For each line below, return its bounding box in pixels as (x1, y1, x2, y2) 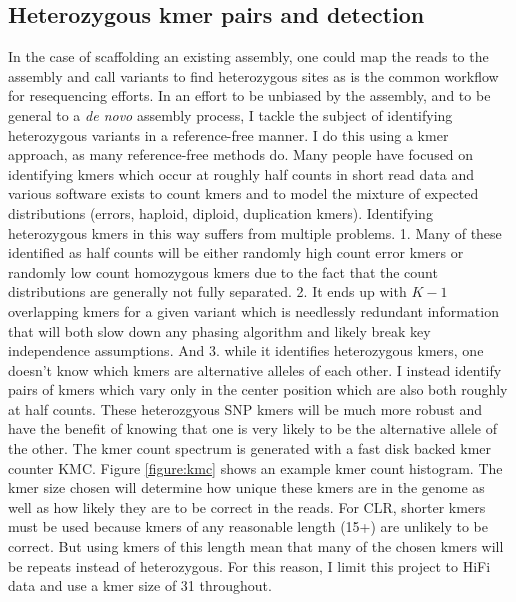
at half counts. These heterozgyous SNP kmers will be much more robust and (8, 398, 482, 419)
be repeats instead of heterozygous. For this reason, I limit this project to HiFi (8, 555, 491, 576)
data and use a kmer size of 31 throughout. (8, 575, 272, 596)
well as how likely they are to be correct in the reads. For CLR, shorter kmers (8, 496, 486, 517)
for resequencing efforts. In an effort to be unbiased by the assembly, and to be (8, 85, 491, 106)
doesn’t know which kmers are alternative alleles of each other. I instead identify (8, 359, 502, 380)
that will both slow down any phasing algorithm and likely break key (8, 320, 431, 341)
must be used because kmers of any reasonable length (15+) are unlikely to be (8, 516, 488, 537)
